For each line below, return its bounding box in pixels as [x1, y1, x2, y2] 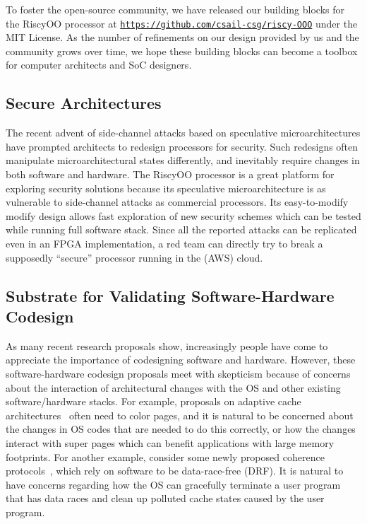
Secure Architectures [6, 92, 162, 114]
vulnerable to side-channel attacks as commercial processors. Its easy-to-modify [6, 194, 349, 209]
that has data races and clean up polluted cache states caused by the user [6, 491, 325, 506]
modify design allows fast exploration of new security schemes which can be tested [6, 208, 361, 223]
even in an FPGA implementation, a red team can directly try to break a [6, 235, 323, 250]
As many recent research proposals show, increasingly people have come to [6, 338, 328, 353]
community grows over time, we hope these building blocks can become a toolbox [6, 43, 358, 58]
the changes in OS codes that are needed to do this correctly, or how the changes [6, 421, 356, 436]
